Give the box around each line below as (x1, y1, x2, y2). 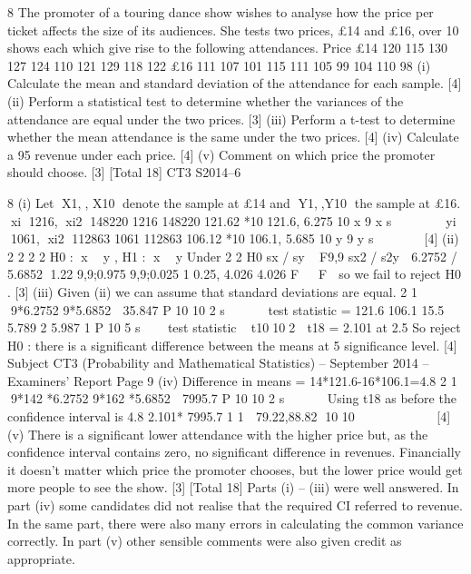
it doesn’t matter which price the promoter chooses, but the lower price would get (7, 460, 463, 479)
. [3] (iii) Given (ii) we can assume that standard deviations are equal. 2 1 (7, 282, 417, 301)
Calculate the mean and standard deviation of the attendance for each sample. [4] (7, 74, 462, 93)
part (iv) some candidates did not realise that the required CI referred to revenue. (7, 496, 463, 515)
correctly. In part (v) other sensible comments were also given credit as (7, 531, 402, 550)
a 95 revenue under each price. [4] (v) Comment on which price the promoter (7, 144, 436, 163)
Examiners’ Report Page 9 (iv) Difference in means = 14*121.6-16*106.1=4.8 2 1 (7, 371, 457, 390)
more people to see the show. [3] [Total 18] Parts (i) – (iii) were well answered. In (7, 478, 459, 497)
